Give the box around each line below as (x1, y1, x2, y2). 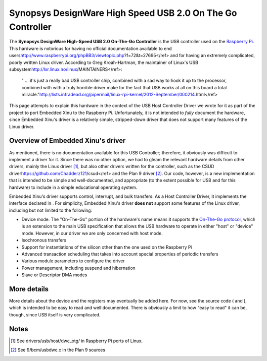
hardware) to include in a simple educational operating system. (9, 184, 137, 190)
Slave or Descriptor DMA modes (21, 272, 88, 278)
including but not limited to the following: (9, 207, 92, 213)
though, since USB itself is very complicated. (9, 311, 101, 317)
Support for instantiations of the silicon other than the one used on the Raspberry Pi (21, 244, 192, 250)
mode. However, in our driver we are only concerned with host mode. (21, 230, 163, 236)
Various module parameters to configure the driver (21, 258, 125, 264)
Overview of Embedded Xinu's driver (9, 136, 126, 145)
